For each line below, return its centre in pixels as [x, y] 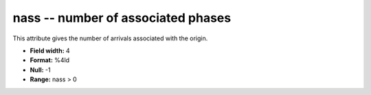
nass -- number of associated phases [122, 18]
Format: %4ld [50, 60]
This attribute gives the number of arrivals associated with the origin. [110, 38]
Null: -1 [40, 70]
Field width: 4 [50, 51]
